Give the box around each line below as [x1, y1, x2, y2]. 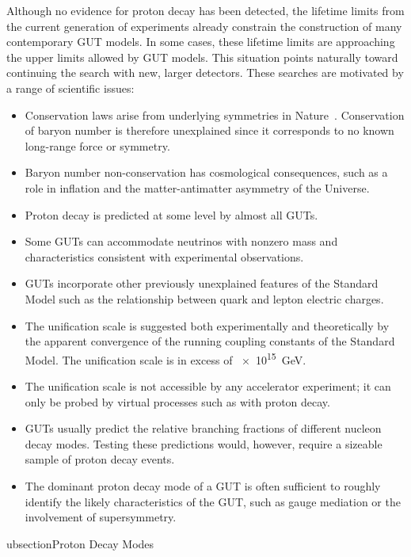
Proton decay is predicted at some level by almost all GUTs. [25, 206, 318, 223]
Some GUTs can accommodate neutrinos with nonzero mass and [25, 233, 338, 250]
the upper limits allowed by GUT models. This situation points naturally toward [6, 48, 398, 65]
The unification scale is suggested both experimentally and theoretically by [25, 317, 390, 334]
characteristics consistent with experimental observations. [25, 248, 304, 265]
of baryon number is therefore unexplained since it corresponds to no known [25, 122, 394, 139]
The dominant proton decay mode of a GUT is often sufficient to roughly [25, 477, 381, 494]
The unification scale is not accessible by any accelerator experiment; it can [25, 377, 391, 394]
